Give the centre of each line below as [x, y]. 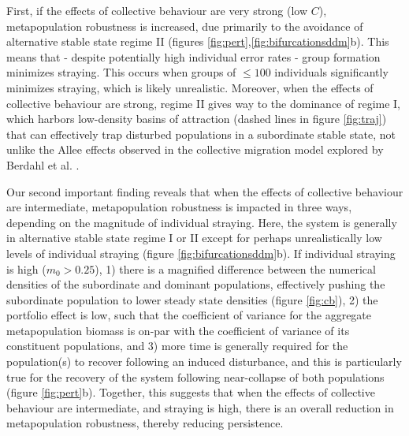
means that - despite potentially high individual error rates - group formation [193, 56]
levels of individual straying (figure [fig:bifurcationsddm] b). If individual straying [201, 253]
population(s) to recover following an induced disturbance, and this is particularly [204, 361]
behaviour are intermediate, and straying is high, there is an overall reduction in [200, 407]
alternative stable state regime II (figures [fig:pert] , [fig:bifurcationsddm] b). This [198, 41]
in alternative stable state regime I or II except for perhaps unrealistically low [194, 238]
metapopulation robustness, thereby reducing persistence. [145, 423]
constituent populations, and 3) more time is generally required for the [177, 346]
